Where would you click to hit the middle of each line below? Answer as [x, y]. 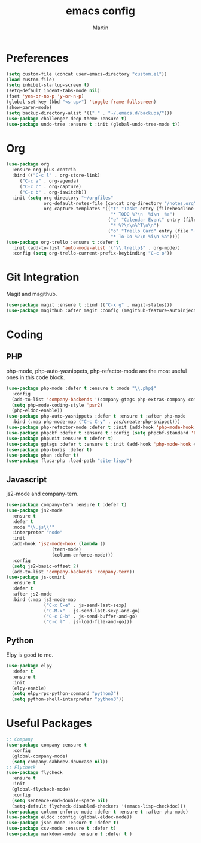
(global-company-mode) [40, 756]
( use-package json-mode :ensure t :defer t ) [63, 823]
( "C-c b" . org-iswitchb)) [53, 192]
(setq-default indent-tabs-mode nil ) [53, 91]
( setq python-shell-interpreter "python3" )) [68, 699]
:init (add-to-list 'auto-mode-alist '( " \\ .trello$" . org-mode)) [96, 248]
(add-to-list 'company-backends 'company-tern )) [73, 572]
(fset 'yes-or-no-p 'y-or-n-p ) [45, 96]
